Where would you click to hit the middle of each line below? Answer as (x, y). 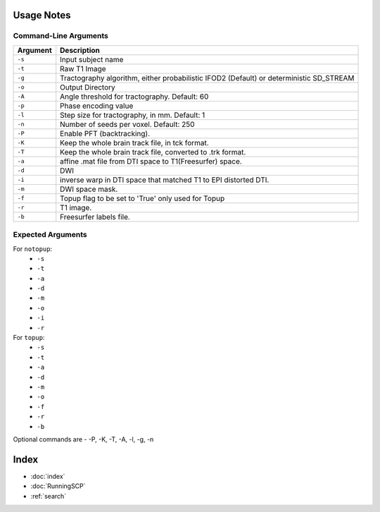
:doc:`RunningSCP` (58, 486)
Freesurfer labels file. (95, 217)
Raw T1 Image (83, 68)
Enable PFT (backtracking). (105, 133)
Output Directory (88, 87)
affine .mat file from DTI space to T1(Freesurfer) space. (151, 161)
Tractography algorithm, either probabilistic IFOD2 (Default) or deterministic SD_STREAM (207, 78)
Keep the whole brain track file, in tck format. (134, 142)
